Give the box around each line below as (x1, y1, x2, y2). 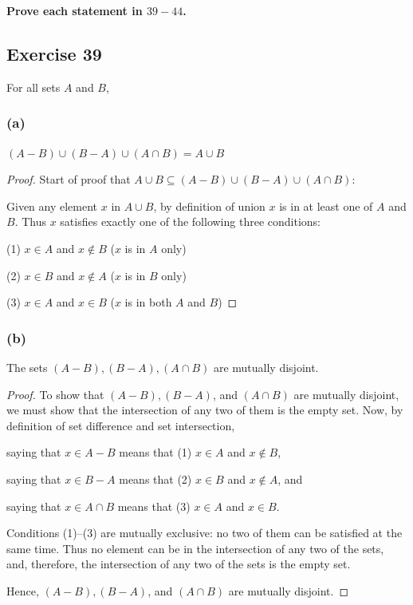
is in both (124, 294, 172, 310)
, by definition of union (153, 197, 265, 214)
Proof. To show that (6, 386, 104, 402)
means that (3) (117, 497, 191, 514)
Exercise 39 (6, 41, 102, 65)
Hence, (6, 582, 39, 599)
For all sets (6, 78, 61, 95)
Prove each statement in (6, 2, 143, 18)
